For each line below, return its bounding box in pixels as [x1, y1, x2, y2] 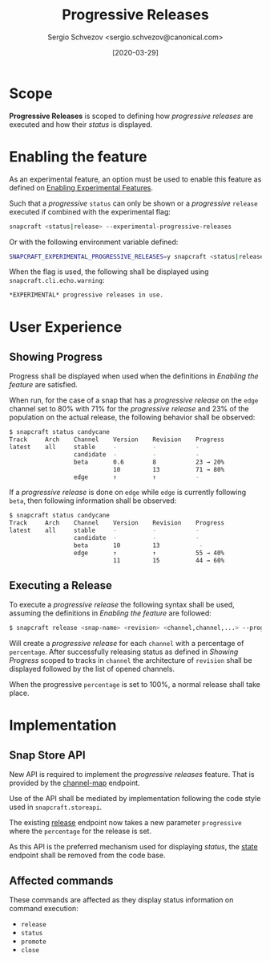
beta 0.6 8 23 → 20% [73, 458, 225, 466]
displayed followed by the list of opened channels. [9, 665, 175, 674]
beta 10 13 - [73, 541, 204, 550]
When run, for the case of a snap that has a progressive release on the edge [9, 395, 259, 405]
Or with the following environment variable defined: [9, 237, 179, 247]
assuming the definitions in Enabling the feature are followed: [9, 608, 212, 618]
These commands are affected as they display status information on [9, 895, 234, 905]
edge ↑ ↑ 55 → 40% [73, 549, 225, 557]
